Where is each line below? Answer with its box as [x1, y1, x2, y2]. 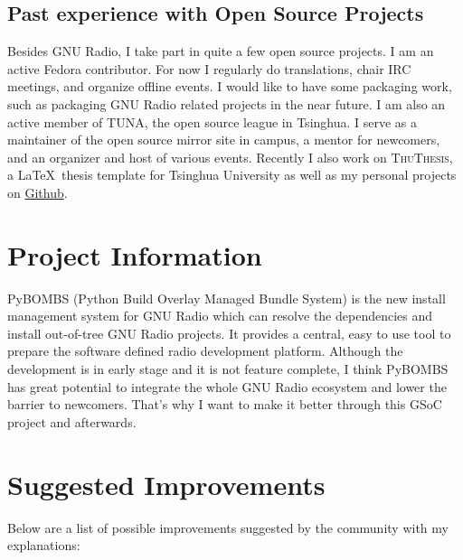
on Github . [7, 182, 68, 201]
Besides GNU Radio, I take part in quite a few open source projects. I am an [7, 42, 434, 61]
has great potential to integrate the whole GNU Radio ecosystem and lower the [7, 377, 447, 396]
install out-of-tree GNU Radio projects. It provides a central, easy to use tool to [7, 323, 451, 342]
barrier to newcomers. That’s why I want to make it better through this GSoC [7, 395, 442, 414]
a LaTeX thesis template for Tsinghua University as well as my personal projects [7, 165, 457, 184]
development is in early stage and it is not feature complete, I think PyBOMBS [7, 359, 449, 378]
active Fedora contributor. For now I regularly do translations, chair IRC [7, 59, 411, 78]
